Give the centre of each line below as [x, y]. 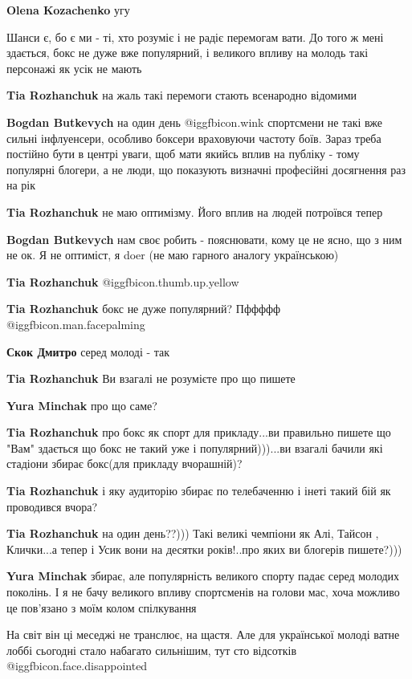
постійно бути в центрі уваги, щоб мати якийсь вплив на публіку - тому [183, 154]
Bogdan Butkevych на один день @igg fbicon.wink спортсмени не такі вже [195, 122]
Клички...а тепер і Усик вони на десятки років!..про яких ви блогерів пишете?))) [204, 549]
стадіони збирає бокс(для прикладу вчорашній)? [124, 464]
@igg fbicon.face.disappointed [77, 666]
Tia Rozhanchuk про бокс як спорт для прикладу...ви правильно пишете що [199, 432]
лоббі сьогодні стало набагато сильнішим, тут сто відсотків [152, 650]
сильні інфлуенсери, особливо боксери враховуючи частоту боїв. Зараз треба [194, 138]
